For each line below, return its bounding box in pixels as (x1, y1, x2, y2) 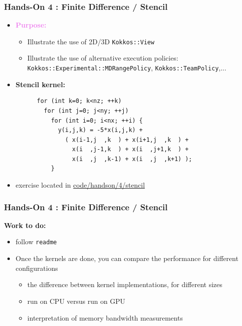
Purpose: (15, 20, 47, 30)
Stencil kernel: (15, 79, 66, 89)
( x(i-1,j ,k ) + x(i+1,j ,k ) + (65, 136, 189, 143)
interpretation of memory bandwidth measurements (27, 312, 183, 323)
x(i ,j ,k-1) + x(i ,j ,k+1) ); (72, 155, 192, 163)
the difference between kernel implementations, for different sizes (27, 279, 223, 290)
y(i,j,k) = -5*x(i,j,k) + (58, 127, 143, 134)
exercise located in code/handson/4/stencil (15, 180, 145, 190)
